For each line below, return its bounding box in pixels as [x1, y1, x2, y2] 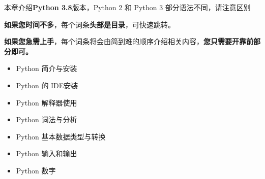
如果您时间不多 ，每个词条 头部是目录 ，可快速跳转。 [4, 19, 175, 29]
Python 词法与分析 [16, 114, 77, 125]
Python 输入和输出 [16, 148, 77, 159]
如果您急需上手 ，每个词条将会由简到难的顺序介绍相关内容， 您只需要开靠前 [4, 36, 253, 47]
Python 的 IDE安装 [16, 80, 78, 90]
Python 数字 [16, 165, 56, 175]
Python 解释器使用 [16, 97, 77, 108]
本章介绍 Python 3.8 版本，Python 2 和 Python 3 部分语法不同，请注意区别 [4, 2, 251, 12]
